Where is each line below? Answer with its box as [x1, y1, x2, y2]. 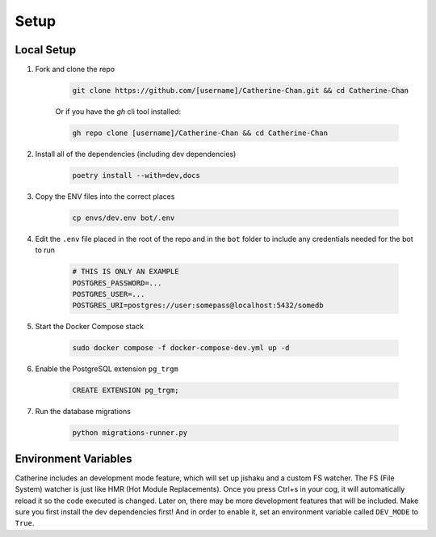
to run [35, 245, 56, 255]
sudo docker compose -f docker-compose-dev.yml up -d [72, 344, 290, 353]
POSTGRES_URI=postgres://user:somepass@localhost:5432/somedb [72, 301, 324, 311]
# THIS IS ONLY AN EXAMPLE [72, 267, 179, 277]
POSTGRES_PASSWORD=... [72, 278, 162, 287]
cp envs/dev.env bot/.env [72, 213, 175, 222]
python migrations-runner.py [72, 429, 188, 438]
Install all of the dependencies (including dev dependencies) [35, 150, 237, 159]
